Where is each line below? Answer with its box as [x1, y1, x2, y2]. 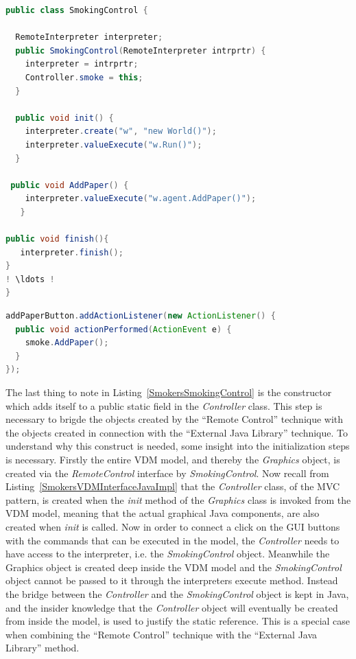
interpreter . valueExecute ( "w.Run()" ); [25, 139, 202, 150]
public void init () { [15, 113, 114, 123]
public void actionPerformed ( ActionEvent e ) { [15, 324, 232, 334]
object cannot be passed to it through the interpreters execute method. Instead [5, 573, 338, 588]
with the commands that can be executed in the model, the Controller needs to [5, 533, 340, 547]
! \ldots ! [5, 274, 55, 284]
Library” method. [5, 640, 80, 655]
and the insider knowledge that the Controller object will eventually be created [5, 600, 338, 614]
